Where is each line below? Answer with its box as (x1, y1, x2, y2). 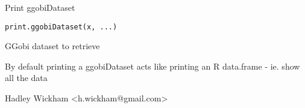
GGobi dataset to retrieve (5, 40, 100, 52)
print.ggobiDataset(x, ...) (5, 22, 118, 31)
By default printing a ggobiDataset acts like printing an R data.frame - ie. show (5, 59, 300, 72)
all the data (5, 71, 48, 84)
